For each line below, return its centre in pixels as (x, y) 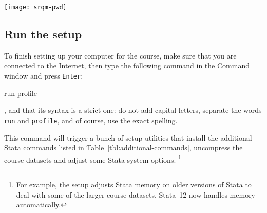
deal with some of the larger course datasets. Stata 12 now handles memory (136, 194)
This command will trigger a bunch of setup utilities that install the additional (128, 137)
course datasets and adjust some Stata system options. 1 (93, 159)
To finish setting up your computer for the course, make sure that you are (120, 55)
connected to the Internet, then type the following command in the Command (127, 65)
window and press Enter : (44, 76)
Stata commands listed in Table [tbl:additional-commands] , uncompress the (123, 148)
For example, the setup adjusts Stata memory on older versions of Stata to (134, 184)
